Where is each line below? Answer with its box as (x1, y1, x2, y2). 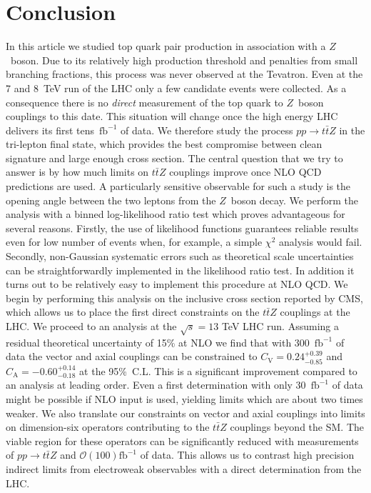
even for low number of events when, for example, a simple (6, 234, 263, 249)
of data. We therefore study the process (121, 122, 293, 137)
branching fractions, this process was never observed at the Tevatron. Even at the (6, 66, 363, 81)
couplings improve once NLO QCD (169, 164, 322, 179)
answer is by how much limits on (6, 164, 149, 179)
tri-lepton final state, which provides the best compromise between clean (6, 136, 322, 151)
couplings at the (280, 304, 350, 319)
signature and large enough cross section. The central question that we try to (6, 150, 343, 165)
